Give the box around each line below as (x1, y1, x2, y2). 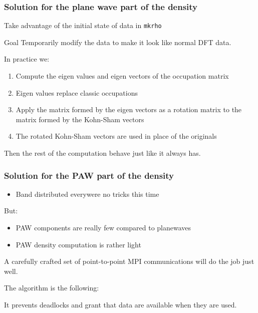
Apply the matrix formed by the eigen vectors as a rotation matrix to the (16, 104, 242, 115)
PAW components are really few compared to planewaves (16, 222, 191, 233)
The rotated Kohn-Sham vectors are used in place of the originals (16, 131, 217, 141)
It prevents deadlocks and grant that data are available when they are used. (4, 299, 237, 309)
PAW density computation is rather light (16, 239, 141, 249)
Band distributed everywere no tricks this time (16, 188, 159, 199)
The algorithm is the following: (4, 282, 99, 293)
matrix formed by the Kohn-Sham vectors (16, 114, 144, 124)
